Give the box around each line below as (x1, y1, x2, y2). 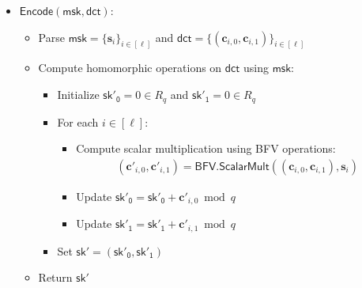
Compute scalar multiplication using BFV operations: (76, 140, 336, 157)
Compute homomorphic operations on (38, 59, 222, 76)
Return (38, 269, 73, 286)
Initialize (57, 86, 100, 103)
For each (57, 113, 99, 130)
